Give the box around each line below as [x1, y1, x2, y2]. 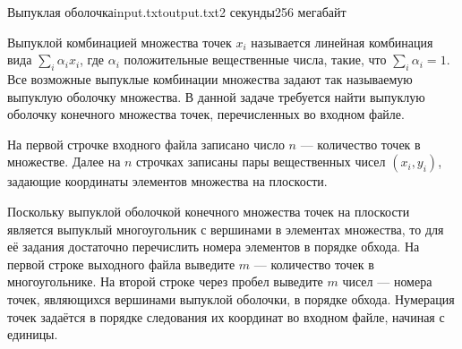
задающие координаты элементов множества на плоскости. [7, 172, 328, 191]
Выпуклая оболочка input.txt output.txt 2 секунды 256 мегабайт [7, 3, 346, 21]
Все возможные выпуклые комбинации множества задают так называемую [7, 69, 413, 88]
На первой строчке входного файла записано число [7, 134, 285, 153]
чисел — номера [342, 272, 432, 291]
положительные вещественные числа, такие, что [124, 50, 387, 69]
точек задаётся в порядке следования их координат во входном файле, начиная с [7, 307, 445, 326]
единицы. [7, 325, 58, 344]
